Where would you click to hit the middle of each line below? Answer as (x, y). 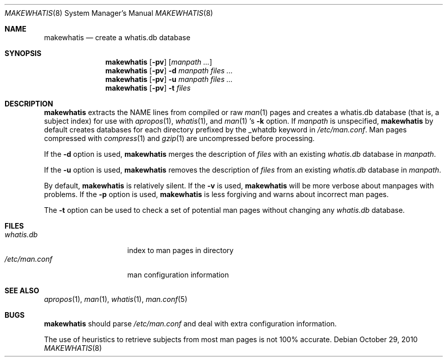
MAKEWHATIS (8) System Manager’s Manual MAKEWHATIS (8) (109, 13)
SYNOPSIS (23, 53)
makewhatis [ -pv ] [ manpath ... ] (159, 62)
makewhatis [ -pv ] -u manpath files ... (169, 79)
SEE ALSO (22, 290)
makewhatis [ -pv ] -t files (148, 88)
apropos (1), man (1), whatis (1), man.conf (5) (116, 299)
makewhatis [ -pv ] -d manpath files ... (169, 71)
